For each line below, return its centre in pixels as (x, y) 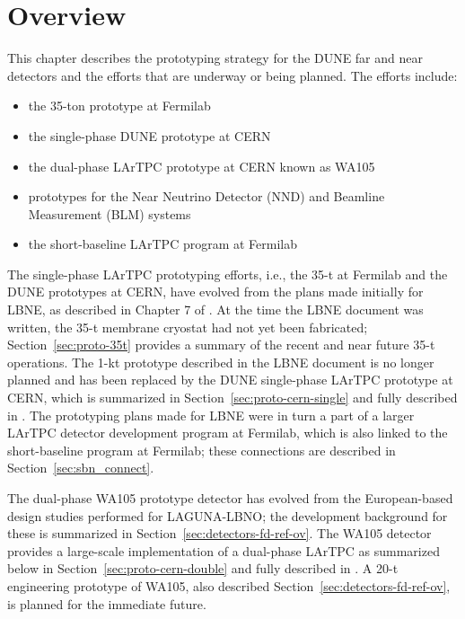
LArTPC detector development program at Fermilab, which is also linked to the (228, 433)
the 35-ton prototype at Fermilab (119, 106)
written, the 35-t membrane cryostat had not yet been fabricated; (188, 327)
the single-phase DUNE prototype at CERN (149, 135)
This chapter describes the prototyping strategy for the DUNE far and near (215, 58)
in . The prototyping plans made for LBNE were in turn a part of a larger (211, 415)
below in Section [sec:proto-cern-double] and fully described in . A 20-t (203, 568)
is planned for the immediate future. (107, 603)
